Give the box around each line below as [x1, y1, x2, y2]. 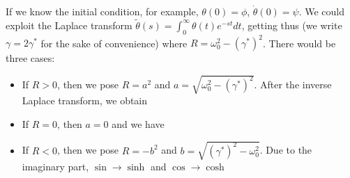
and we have [112, 116, 165, 131]
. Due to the [259, 143, 312, 157]
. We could [298, 4, 345, 18]
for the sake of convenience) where [40, 35, 188, 50]
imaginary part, [22, 159, 89, 173]
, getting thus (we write [241, 17, 342, 32]
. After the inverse [254, 76, 332, 91]
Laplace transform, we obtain [22, 93, 148, 108]
